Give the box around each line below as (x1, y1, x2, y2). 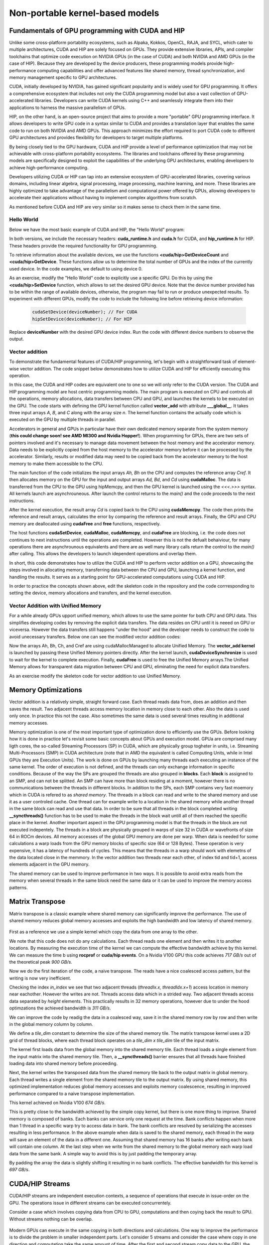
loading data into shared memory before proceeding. (9, 1060, 118, 1066)
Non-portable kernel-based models (9, 7, 159, 18)
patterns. (9, 884, 28, 890)
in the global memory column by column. (9, 1021, 93, 1027)
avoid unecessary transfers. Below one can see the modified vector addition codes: (9, 633, 181, 639)
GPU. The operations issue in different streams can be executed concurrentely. (9, 1200, 172, 1206)
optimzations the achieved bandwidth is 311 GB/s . (9, 1005, 112, 1011)
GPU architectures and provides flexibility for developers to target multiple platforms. (9, 134, 184, 140)
